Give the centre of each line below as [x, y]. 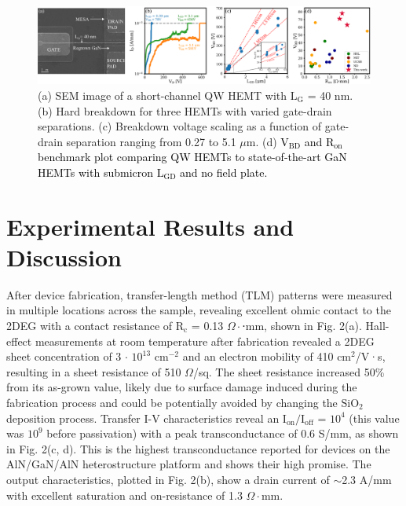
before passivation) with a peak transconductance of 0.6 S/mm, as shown [223, 433]
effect [19, 341]
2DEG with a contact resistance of [90, 326]
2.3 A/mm [367, 479]
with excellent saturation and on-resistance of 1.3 [124, 495]
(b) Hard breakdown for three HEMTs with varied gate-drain [185, 110]
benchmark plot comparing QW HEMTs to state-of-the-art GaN [192, 157]
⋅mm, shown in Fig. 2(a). [302, 326]
